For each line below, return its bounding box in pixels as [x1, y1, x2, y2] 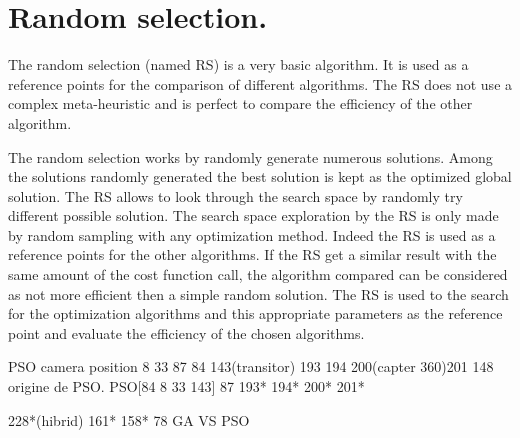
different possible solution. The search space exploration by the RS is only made [8, 205, 499, 226]
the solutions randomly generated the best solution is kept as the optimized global [8, 166, 512, 187]
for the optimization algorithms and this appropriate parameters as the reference [8, 303, 503, 324]
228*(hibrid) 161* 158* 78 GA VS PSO [8, 409, 250, 430]
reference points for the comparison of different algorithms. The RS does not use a [8, 73, 513, 94]
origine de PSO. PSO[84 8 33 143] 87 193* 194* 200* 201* [8, 376, 365, 397]
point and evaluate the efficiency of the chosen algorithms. [8, 322, 365, 343]
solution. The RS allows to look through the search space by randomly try [8, 185, 463, 206]
